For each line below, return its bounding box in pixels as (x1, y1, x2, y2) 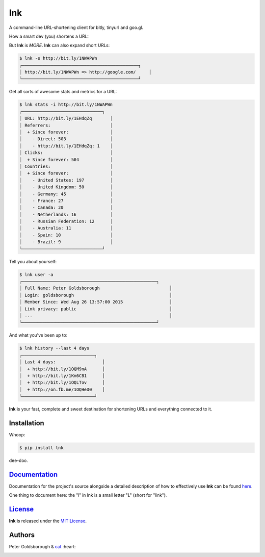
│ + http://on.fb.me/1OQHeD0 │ (19, 386, 105, 392)
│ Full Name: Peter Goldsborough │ (19, 285, 172, 291)
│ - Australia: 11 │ (19, 226, 113, 231)
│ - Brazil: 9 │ (19, 239, 113, 245)
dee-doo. (9, 457, 28, 463)
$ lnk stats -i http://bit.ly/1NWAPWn (19, 102, 113, 107)
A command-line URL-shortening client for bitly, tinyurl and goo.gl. (9, 25, 143, 30)
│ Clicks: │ (19, 150, 113, 155)
